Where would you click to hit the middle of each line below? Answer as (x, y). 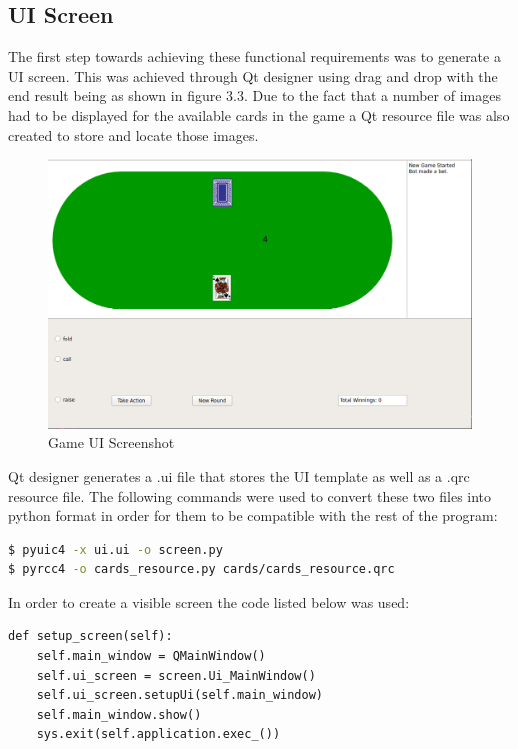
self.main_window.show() (119, 714)
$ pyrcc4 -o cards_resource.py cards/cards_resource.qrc (201, 569)
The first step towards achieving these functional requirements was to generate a (254, 56)
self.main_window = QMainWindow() (151, 656)
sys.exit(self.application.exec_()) (158, 734)
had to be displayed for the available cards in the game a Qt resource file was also (259, 114)
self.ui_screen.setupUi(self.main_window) (179, 695)
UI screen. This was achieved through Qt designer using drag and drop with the (253, 75)
